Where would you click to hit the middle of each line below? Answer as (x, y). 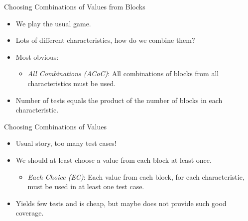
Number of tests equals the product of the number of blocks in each (119, 100)
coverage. (30, 213)
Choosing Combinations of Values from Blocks (75, 6)
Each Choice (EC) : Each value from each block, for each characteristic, (136, 176)
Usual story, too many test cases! (66, 143)
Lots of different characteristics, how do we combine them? (105, 40)
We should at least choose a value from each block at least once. (114, 160)
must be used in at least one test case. (86, 186)
